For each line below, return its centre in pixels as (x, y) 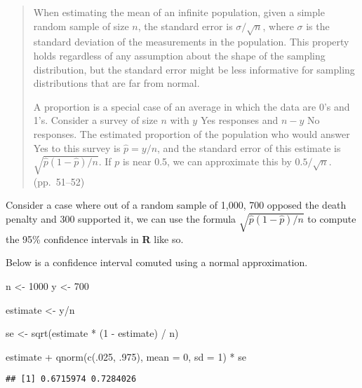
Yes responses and (239, 120)
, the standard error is (185, 26)
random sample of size (81, 26)
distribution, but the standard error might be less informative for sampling (194, 69)
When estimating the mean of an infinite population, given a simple (179, 12)
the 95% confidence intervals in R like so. (95, 238)
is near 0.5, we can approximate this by (207, 161)
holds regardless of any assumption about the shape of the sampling (179, 55)
